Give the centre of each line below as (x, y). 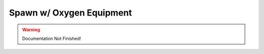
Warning (31, 30)
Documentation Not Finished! (52, 38)
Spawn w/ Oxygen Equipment (70, 13)
